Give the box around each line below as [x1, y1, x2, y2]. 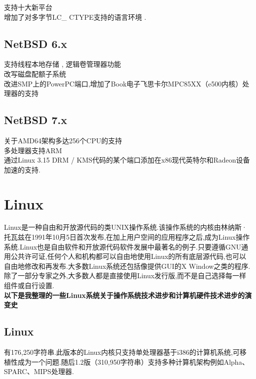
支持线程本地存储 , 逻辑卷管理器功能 [4, 59, 121, 69]
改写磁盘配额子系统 [4, 68, 66, 79]
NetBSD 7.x [4, 112, 68, 127]
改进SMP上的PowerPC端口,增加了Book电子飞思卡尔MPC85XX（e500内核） [4, 78, 243, 88]
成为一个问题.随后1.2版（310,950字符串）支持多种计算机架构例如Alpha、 [17, 356, 249, 367]
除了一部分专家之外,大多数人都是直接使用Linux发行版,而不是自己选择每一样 [4, 270, 246, 281]
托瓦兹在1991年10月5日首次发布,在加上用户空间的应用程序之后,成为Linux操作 [4, 232, 250, 242]
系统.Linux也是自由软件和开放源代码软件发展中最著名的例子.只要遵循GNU [4, 241, 241, 252]
